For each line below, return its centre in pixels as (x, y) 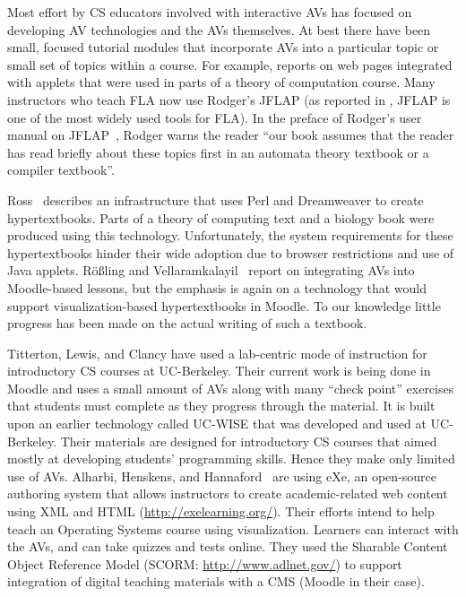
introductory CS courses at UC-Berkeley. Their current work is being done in (219, 371)
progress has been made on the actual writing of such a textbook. (187, 323)
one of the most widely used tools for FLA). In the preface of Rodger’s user (215, 117)
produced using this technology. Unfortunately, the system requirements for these (230, 235)
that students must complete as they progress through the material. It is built (221, 406)
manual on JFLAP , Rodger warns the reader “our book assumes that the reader (231, 135)
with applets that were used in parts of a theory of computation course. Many (221, 82)
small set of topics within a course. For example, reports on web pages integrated (230, 64)
